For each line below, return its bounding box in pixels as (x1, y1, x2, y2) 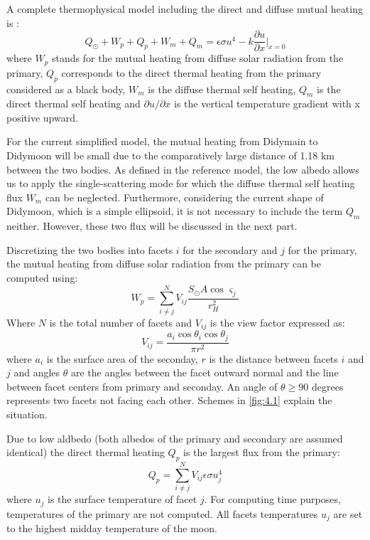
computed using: (6, 270, 78, 285)
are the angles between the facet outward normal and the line (70, 365, 339, 380)
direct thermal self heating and (6, 96, 141, 111)
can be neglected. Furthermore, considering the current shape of (45, 189, 324, 204)
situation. (6, 407, 48, 422)
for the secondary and (183, 242, 278, 257)
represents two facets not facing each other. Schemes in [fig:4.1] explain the (6, 393, 332, 408)
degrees (311, 378, 344, 393)
